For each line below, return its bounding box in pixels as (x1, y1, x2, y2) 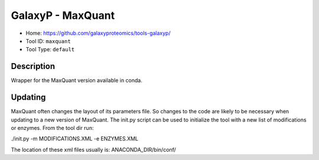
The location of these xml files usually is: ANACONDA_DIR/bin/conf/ (11, 146, 177, 153)
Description (11, 61, 56, 71)
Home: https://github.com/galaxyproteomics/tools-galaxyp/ (25, 30, 171, 37)
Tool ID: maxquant (25, 37, 71, 44)
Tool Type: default (25, 46, 75, 53)
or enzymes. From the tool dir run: (11, 124, 94, 131)
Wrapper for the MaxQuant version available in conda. (11, 77, 143, 84)
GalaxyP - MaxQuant (11, 9, 115, 22)
